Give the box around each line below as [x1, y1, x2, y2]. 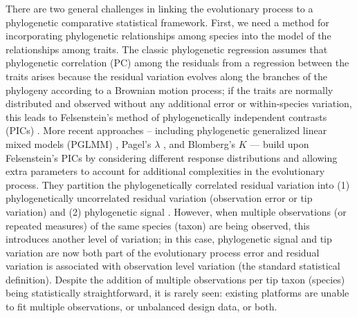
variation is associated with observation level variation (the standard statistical [6, 259, 340, 273]
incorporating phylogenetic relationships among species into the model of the [6, 28, 331, 43]
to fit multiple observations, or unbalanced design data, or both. [6, 299, 277, 314]
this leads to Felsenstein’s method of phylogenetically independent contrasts [6, 109, 327, 124]
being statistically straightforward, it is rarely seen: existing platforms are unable [6, 286, 349, 300]
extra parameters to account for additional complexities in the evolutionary [6, 164, 325, 178]
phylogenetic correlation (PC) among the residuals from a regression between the [6, 55, 349, 70]
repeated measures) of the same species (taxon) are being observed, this [6, 218, 310, 232]
